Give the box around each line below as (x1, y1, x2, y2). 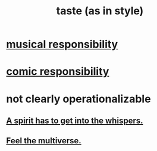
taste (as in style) (56, 4, 144, 18)
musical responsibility (6, 37, 118, 51)
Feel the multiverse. (6, 136, 81, 146)
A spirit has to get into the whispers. (6, 115, 143, 125)
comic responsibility (6, 65, 109, 78)
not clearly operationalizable (6, 92, 151, 105)
